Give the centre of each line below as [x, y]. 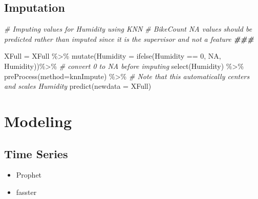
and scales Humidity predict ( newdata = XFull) [78, 86]
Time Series [36, 153]
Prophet [29, 175]
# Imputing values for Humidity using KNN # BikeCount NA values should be [128, 29]
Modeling [38, 121]
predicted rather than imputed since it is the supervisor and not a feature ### [129, 39]
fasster [26, 192]
